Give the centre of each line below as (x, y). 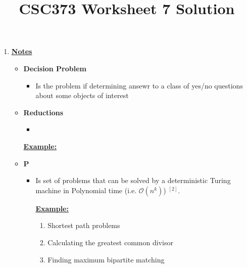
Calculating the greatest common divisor (110, 242)
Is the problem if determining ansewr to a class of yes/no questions (139, 85)
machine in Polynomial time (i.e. (86, 190)
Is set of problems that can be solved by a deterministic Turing (133, 180)
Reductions (43, 112)
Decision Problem (55, 68)
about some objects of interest (82, 95)
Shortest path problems (84, 225)
